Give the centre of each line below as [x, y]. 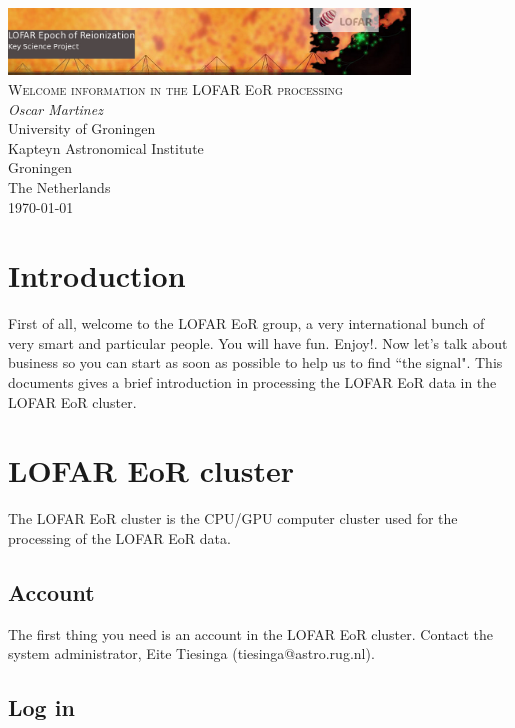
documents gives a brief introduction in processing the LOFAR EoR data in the [252, 382]
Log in [41, 707]
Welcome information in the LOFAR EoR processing [175, 88]
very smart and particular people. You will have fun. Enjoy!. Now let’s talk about [258, 342]
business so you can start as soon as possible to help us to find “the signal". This [255, 362]
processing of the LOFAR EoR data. [119, 537]
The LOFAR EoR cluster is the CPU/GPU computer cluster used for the [233, 518]
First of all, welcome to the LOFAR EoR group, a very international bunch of [246, 323]
